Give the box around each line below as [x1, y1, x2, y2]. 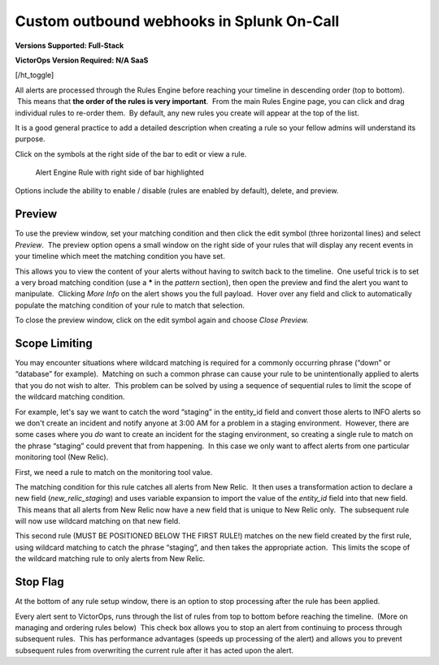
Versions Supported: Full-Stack [15, 41, 124, 50]
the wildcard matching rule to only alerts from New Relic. [15, 554, 206, 564]
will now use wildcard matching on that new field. [15, 516, 180, 526]
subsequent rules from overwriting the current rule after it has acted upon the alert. [15, 646, 294, 655]
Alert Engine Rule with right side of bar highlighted [35, 167, 204, 178]
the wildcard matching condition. [15, 392, 125, 402]
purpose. [15, 134, 46, 144]
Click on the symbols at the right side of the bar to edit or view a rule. [15, 149, 247, 158]
